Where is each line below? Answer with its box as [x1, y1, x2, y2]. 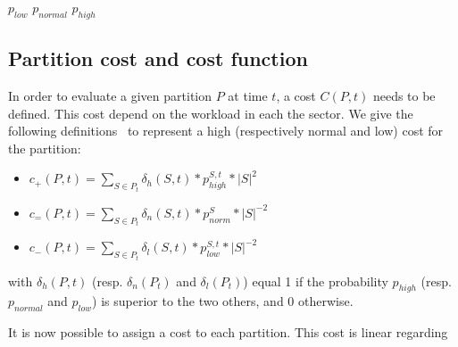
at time [228, 87, 268, 104]
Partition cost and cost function [8, 45, 308, 72]
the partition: [8, 138, 81, 157]
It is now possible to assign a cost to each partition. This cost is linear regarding [8, 323, 448, 342]
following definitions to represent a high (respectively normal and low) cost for [8, 121, 444, 140]
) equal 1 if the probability [243, 271, 388, 290]
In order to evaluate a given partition [8, 87, 212, 104]
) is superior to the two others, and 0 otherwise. [92, 292, 354, 310]
